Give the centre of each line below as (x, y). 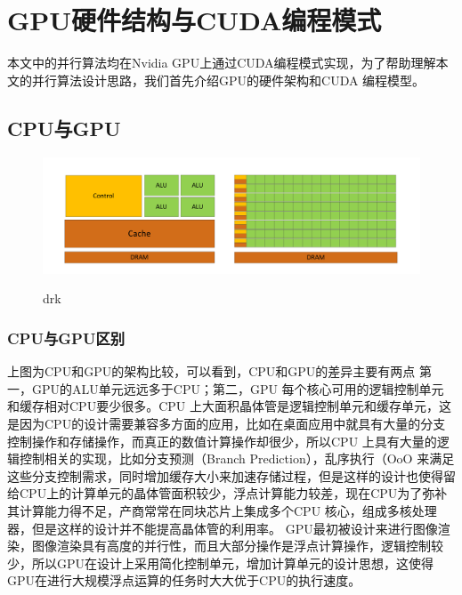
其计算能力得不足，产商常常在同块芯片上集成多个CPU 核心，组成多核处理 (222, 510)
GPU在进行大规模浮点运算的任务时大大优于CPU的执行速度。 (184, 580)
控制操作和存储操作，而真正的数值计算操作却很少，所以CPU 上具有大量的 (222, 441)
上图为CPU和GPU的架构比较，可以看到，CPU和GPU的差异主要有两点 (211, 371)
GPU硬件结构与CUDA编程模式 (195, 20)
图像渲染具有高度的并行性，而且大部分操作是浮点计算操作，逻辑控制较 (237, 546)
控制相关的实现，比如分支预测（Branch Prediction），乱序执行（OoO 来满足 (237, 458)
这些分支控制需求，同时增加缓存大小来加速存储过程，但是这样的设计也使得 (225, 475)
